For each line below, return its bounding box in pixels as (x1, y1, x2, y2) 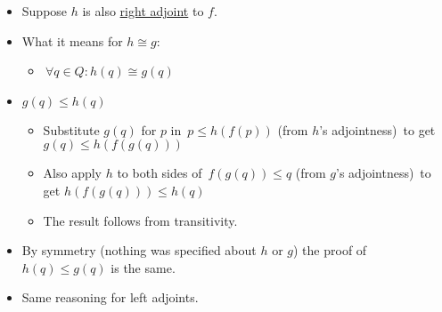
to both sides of (117, 164, 202, 182)
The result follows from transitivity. (43, 211, 238, 229)
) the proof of (293, 241, 367, 260)
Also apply (43, 164, 102, 182)
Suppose (21, 2, 68, 20)
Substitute (43, 120, 100, 139)
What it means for (21, 31, 123, 50)
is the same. (110, 258, 176, 276)
